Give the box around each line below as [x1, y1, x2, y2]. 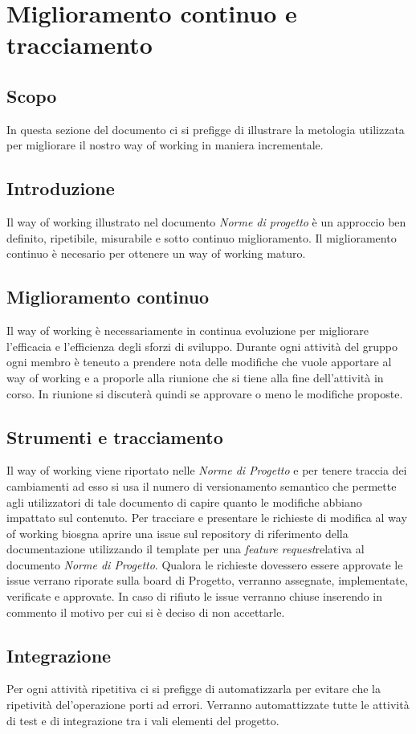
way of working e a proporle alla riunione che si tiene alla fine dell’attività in [6, 369, 384, 385]
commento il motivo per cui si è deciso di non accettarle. [6, 603, 285, 620]
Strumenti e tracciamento [6, 424, 223, 449]
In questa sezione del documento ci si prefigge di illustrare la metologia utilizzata [6, 120, 405, 137]
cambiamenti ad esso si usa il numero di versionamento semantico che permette [6, 477, 397, 494]
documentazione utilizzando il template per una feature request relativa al [6, 540, 365, 557]
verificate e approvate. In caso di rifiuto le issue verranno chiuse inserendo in [6, 588, 383, 605]
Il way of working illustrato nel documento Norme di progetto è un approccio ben [6, 214, 406, 230]
